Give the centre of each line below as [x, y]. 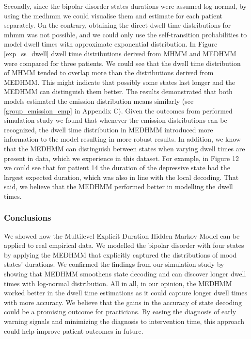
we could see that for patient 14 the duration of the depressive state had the [117, 168]
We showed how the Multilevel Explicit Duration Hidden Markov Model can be [122, 235]
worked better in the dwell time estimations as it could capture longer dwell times [126, 293]
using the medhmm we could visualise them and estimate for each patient [113, 15]
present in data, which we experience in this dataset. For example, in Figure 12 [121, 158]
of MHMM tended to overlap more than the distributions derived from [109, 73]
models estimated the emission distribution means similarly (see [99, 101]
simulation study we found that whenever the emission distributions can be [116, 120]
